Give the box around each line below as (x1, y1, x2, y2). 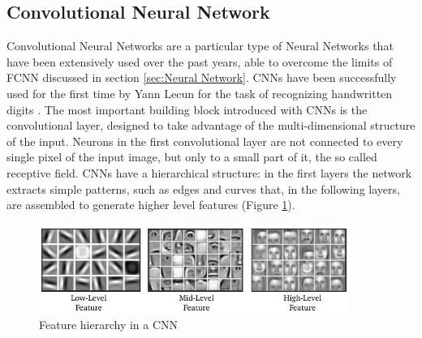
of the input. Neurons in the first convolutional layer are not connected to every (6, 132, 403, 149)
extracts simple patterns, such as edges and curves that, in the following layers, (6, 180, 400, 197)
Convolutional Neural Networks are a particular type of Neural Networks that (6, 37, 394, 54)
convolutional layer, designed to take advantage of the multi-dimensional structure (6, 117, 416, 134)
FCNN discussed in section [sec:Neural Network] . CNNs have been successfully (6, 69, 397, 86)
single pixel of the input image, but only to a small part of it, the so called (6, 148, 377, 165)
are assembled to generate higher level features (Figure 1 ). (6, 196, 295, 213)
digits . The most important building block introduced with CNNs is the (6, 101, 368, 118)
